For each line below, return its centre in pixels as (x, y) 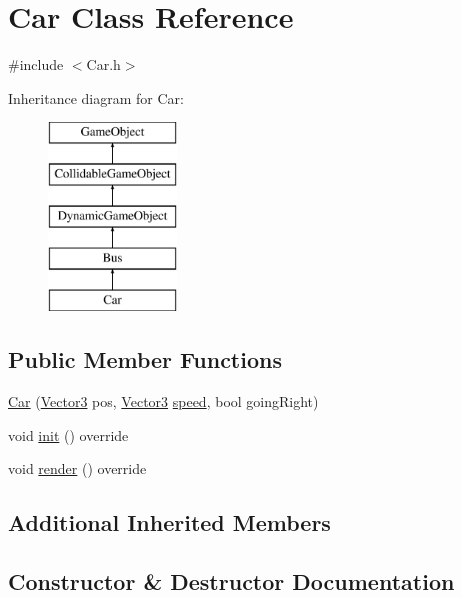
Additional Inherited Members (169, 522)
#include (36, 64)
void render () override (77, 468)
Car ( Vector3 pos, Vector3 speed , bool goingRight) (163, 401)
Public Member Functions (145, 359)
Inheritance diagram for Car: (96, 97)
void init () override (68, 434)
